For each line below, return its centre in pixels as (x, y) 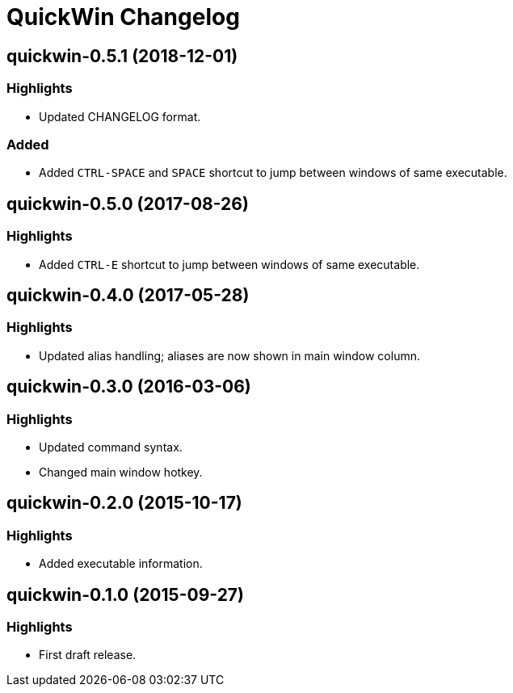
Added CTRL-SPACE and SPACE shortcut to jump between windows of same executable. (273, 173)
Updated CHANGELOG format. (120, 116)
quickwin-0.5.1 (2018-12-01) (122, 56)
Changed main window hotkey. (121, 472)
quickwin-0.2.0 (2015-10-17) (124, 503)
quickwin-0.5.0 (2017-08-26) (128, 204)
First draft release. (88, 655)
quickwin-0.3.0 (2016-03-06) (129, 387)
